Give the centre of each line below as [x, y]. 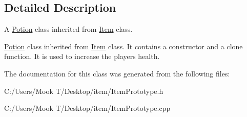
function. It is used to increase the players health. [82, 56]
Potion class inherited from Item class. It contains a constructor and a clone [123, 46]
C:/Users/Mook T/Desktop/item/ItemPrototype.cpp [87, 108]
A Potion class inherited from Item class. [68, 29]
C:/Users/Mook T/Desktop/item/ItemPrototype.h [84, 91]
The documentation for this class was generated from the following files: [117, 73]
